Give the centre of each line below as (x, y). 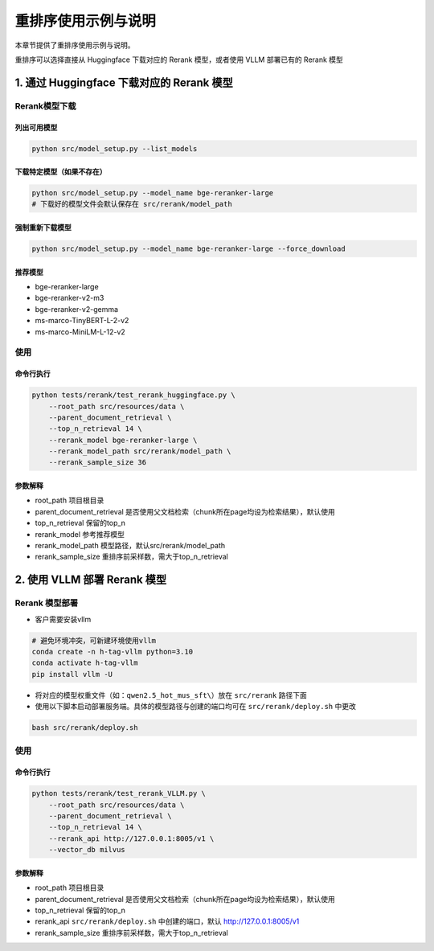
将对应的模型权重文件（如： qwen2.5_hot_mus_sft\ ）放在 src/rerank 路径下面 (171, 695)
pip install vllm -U (72, 674)
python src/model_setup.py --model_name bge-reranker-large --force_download (188, 249)
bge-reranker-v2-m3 (70, 298)
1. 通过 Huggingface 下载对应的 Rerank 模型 (124, 82)
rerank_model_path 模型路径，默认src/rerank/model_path (130, 546)
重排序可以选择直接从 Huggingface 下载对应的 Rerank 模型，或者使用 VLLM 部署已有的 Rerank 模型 (179, 59)
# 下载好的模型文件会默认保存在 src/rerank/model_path (132, 204)
